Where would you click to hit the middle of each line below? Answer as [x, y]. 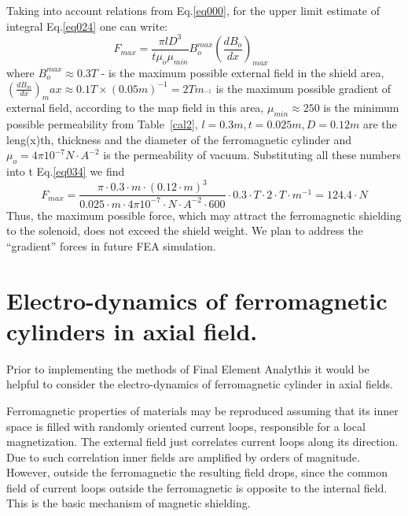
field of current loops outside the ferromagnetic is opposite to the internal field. [197, 487]
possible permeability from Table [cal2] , [102, 124]
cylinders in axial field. [132, 330]
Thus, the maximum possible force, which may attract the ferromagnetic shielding [204, 215]
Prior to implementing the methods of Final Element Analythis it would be [188, 368]
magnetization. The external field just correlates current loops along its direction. [202, 442]
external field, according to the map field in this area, [135, 108]
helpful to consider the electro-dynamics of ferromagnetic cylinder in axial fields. [200, 384]
